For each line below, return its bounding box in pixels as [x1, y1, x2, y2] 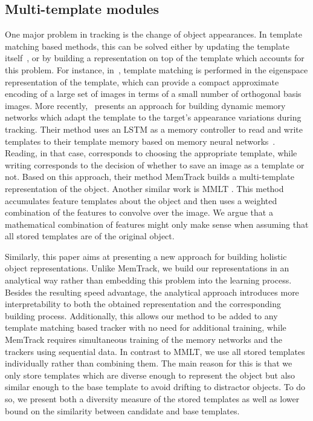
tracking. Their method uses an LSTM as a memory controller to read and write [5, 122, 303, 135]
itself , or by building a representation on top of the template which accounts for [5, 51, 305, 64]
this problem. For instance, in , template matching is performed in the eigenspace [5, 63, 308, 76]
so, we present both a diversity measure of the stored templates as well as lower [5, 393, 300, 405]
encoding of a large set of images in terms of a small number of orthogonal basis [5, 87, 302, 100]
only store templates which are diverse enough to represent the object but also [5, 368, 295, 381]
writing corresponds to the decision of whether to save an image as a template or [5, 158, 305, 171]
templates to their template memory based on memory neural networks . [5, 134, 276, 147]
